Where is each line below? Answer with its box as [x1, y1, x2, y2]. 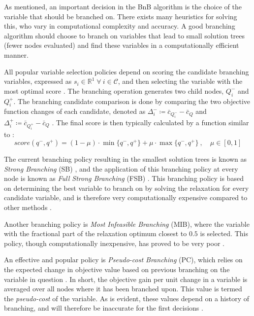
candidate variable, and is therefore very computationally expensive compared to [4, 192, 248, 203]
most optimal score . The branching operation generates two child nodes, [4, 85, 224, 96]
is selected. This [200, 228, 248, 239]
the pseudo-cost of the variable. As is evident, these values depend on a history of [4, 293, 250, 303]
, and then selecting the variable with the [118, 76, 243, 86]
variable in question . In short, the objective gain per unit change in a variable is [4, 274, 248, 284]
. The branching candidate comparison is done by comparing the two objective [13, 96, 251, 106]
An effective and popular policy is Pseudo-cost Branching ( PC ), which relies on [4, 254, 243, 265]
